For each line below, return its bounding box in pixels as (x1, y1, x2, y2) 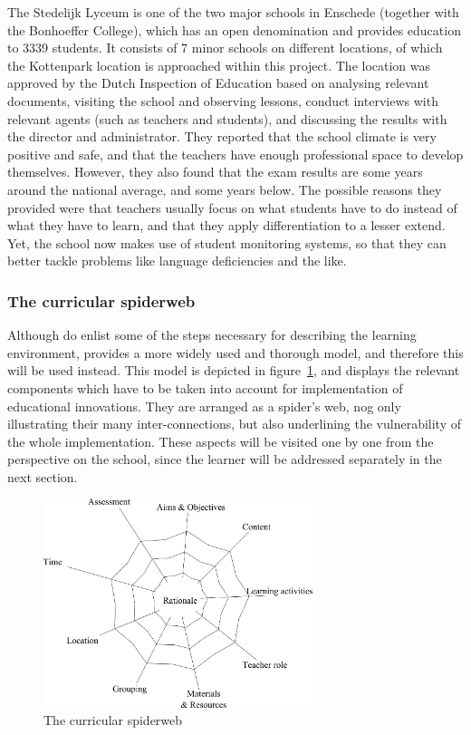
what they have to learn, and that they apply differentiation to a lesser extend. (7, 216, 446, 235)
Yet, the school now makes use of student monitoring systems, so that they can (7, 233, 447, 252)
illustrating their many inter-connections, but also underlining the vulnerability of (7, 414, 462, 433)
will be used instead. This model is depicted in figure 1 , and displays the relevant (7, 361, 460, 380)
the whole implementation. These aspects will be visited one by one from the (7, 431, 434, 450)
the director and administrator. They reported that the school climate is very (7, 127, 437, 146)
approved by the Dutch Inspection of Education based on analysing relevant (7, 73, 429, 92)
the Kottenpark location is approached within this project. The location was (7, 55, 431, 74)
